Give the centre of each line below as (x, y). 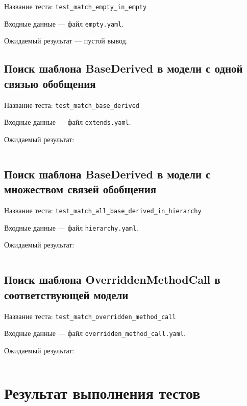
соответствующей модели (66, 294)
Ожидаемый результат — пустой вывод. (66, 41)
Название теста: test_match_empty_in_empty (76, 6)
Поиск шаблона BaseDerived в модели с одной (123, 68)
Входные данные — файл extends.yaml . (68, 122)
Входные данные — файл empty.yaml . (64, 23)
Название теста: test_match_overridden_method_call (90, 316)
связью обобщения (50, 83)
